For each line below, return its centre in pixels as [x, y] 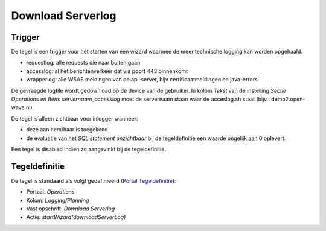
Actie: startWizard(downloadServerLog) [76, 217]
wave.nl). [23, 107]
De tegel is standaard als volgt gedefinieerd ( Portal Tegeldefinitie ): [94, 180]
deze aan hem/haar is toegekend [67, 130]
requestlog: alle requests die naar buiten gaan [83, 63]
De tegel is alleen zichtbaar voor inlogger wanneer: [75, 118]
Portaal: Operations [50, 192]
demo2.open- [288, 99]
